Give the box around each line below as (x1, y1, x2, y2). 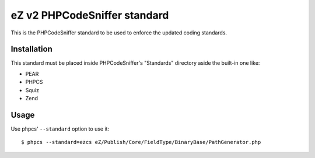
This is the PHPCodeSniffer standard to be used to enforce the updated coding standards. (10, 29, 228, 36)
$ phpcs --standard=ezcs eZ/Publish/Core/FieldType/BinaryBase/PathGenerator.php (21, 139, 261, 146)
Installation (10, 44, 52, 54)
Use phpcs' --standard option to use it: (10, 125, 110, 132)
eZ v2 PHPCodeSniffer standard (10, 9, 169, 22)
